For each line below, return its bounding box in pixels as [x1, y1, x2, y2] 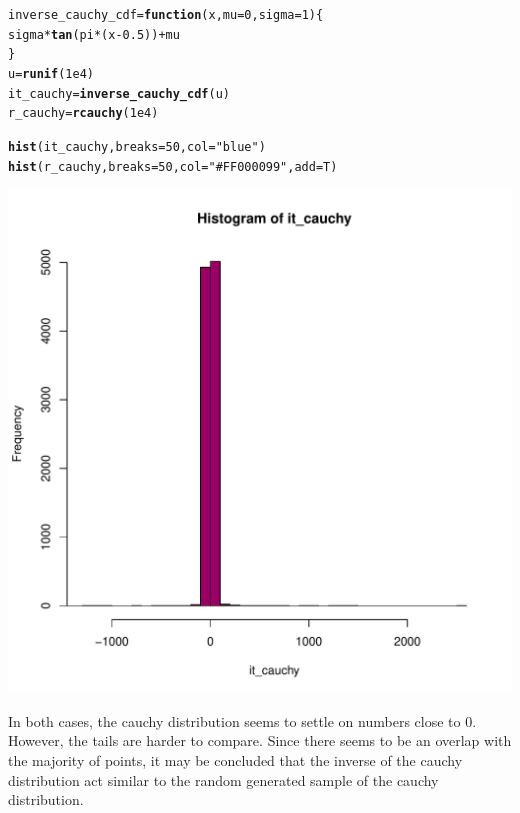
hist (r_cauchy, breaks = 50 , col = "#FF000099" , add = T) [8, 159, 338, 174]
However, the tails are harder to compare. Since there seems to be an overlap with [8, 730, 512, 751]
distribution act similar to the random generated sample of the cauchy [8, 769, 439, 790]
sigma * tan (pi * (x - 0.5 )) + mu [8, 27, 180, 42]
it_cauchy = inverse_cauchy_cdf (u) [8, 86, 230, 101]
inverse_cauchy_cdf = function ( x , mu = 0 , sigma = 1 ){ [8, 8, 324, 22]
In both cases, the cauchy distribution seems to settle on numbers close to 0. [8, 710, 477, 731]
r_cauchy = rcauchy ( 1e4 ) [8, 106, 159, 121]
